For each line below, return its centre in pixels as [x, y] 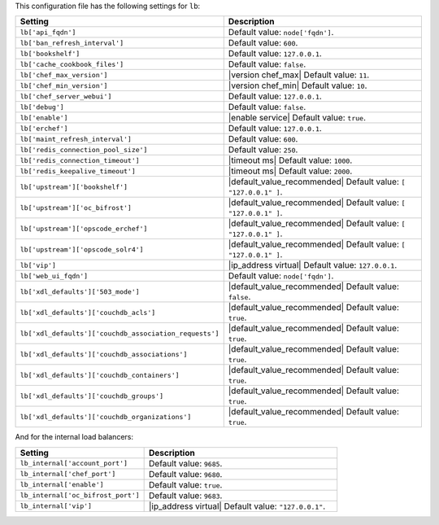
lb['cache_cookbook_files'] [72, 64]
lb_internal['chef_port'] [68, 474]
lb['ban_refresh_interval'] [72, 43]
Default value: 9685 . [186, 463]
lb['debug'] [42, 107]
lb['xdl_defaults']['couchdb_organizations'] [106, 416]
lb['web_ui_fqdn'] [54, 276]
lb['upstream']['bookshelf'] [74, 187]
